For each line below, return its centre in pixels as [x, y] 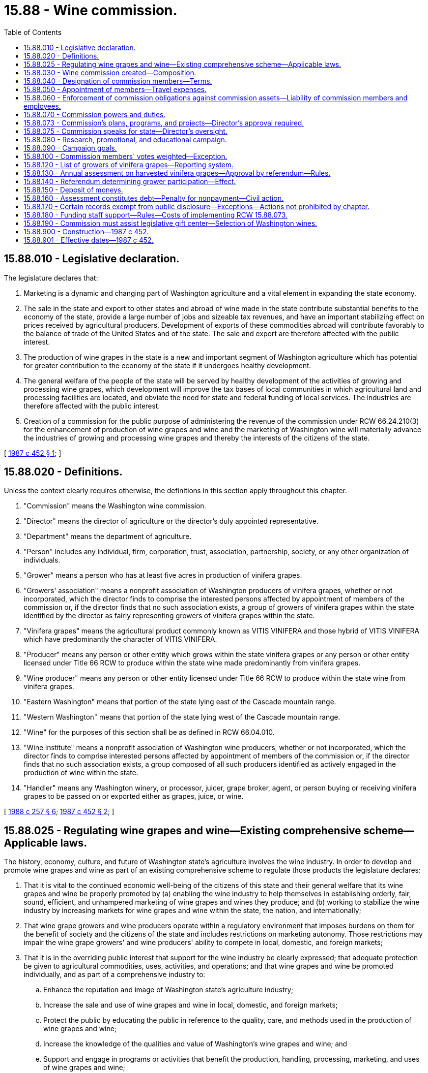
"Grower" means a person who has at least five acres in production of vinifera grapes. [163, 575]
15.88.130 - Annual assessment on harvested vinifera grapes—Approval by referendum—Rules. [177, 173]
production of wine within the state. [81, 773]
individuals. [42, 560]
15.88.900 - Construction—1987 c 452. [86, 231]
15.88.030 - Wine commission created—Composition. [110, 72]
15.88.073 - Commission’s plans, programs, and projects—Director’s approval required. [164, 123]
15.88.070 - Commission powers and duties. [95, 114]
